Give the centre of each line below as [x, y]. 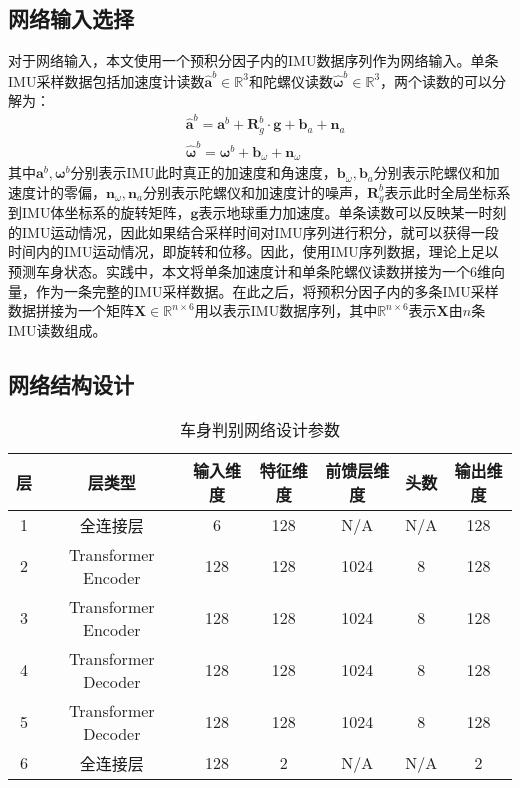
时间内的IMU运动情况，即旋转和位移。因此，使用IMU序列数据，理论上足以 [253, 251]
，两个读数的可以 [436, 80]
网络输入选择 [71, 18]
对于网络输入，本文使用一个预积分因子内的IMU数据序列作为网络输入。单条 [253, 60]
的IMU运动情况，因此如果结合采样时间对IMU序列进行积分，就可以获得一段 [253, 231]
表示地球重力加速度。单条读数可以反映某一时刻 [352, 212]
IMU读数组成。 [57, 329]
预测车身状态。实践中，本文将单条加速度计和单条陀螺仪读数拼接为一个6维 [249, 270]
